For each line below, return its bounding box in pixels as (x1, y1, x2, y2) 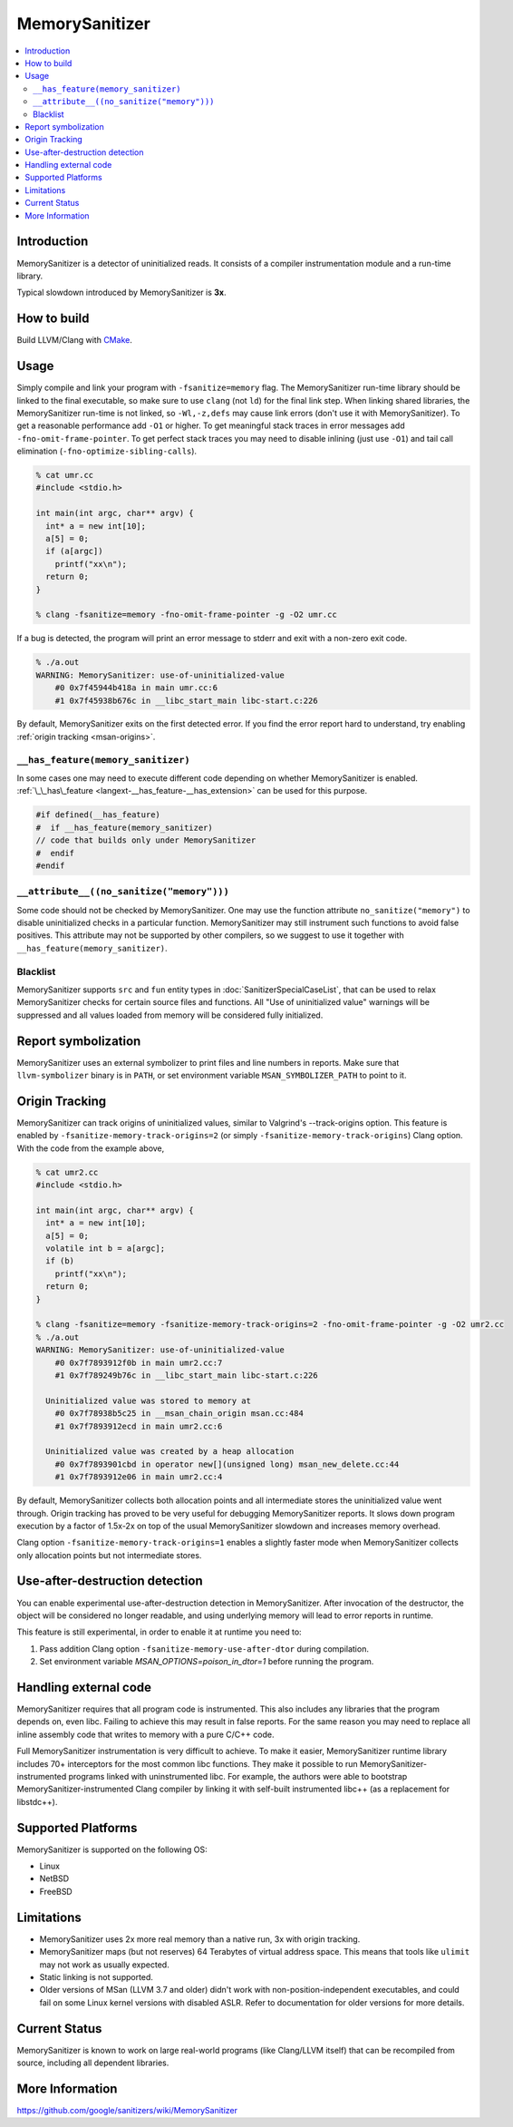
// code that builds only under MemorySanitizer (35, 835, 256, 845)
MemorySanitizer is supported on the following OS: (16, 1844, 208, 1855)
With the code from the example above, (16, 1143, 165, 1154)
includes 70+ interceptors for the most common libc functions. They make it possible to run (16, 1758, 358, 1769)
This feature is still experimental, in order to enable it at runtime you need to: (16, 1626, 303, 1637)
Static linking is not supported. (39, 1971, 154, 1982)
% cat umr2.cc (35, 1166, 99, 1177)
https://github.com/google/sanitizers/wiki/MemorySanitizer (16, 2104, 238, 2115)
